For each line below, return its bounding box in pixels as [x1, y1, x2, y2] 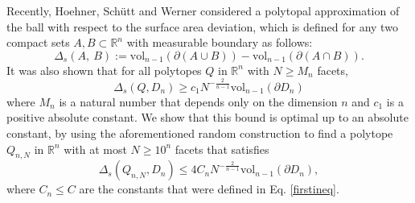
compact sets [6, 34, 70, 51]
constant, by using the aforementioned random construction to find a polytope [6, 124, 393, 141]
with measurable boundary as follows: [126, 34, 313, 51]
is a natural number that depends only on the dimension [59, 93, 338, 110]
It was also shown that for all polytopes [6, 61, 202, 78]
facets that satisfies [175, 140, 269, 157]
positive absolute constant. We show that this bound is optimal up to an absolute [6, 109, 409, 126]
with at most [64, 140, 127, 157]
